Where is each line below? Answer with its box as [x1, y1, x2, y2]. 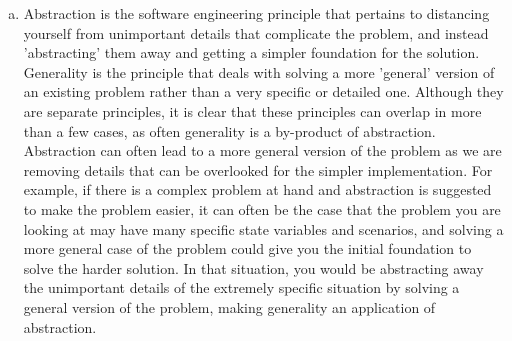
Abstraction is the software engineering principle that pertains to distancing [23, 3, 490, 23]
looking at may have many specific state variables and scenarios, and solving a [23, 218, 504, 239]
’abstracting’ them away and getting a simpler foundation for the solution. [23, 42, 480, 63]
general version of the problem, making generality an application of [23, 296, 436, 317]
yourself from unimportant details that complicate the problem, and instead [23, 22, 489, 43]
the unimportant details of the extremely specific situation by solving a [23, 277, 460, 298]
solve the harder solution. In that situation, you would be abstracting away [23, 257, 484, 278]
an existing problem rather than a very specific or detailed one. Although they [23, 81, 504, 102]
